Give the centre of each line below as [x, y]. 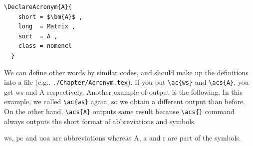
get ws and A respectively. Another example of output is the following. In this [123, 91]
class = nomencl [45, 46]
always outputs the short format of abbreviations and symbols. [100, 121]
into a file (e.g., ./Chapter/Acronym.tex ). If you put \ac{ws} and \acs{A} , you [126, 82]
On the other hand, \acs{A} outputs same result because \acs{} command [119, 111]
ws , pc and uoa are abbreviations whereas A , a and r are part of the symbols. [123, 138]
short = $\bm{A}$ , [50, 17]
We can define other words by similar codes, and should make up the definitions [126, 72]
